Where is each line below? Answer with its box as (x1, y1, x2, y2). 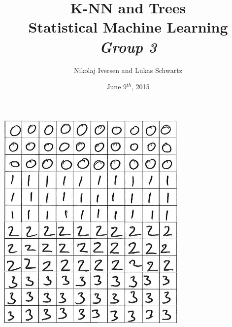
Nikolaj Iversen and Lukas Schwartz (74, 65, 182, 75)
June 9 (106, 81, 127, 92)
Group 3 (99, 36, 157, 57)
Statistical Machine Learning (28, 17, 228, 37)
